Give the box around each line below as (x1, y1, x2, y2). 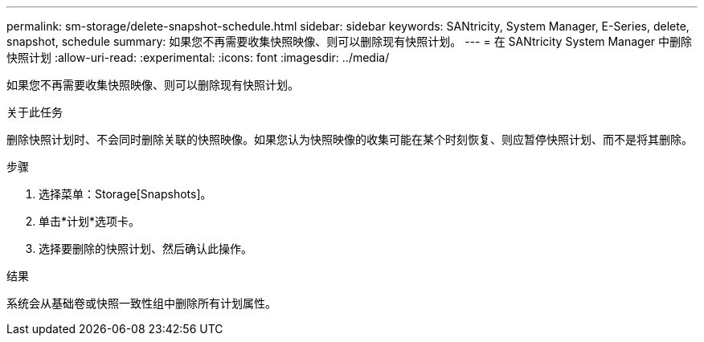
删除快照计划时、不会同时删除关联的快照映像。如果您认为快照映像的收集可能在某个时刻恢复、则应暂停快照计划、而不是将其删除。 (6, 132, 693, 146)
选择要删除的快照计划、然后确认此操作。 (39, 242, 252, 255)
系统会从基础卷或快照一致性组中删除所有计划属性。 (6, 296, 276, 310)
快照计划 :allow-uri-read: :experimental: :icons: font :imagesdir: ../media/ (6, 51, 390, 64)
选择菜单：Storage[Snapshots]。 (39, 187, 212, 201)
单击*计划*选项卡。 (39, 214, 141, 228)
